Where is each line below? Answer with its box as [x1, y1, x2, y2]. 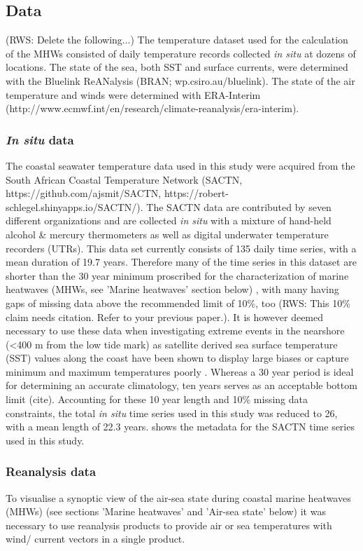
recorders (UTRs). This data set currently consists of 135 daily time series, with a [6, 240, 357, 255]
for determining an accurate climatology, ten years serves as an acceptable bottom [6, 378, 357, 393]
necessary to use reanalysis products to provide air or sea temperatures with [6, 517, 332, 532]
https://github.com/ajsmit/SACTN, [6, 186, 162, 200]
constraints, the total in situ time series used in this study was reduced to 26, [6, 405, 338, 420]
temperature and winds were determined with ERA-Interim [6, 87, 261, 102]
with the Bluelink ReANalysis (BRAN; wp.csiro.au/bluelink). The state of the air [6, 73, 355, 88]
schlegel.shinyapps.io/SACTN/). [6, 199, 143, 214]
